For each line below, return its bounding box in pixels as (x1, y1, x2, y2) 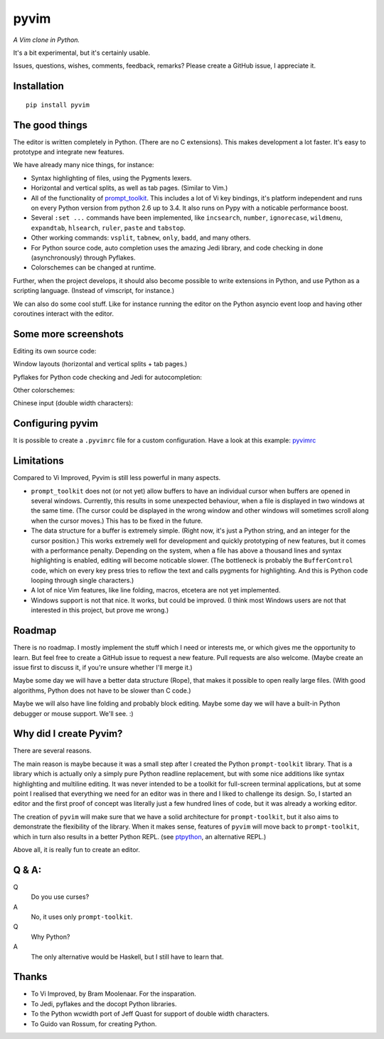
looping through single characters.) (31, 576, 134, 585)
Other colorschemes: (13, 385, 75, 394)
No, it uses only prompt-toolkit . (31, 912, 133, 921)
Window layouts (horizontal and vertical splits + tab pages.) (13, 360, 188, 368)
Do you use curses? (31, 893, 90, 901)
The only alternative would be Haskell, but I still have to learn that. (31, 952, 224, 961)
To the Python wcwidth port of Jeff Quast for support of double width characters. (31, 1010, 270, 1018)
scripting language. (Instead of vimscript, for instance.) (13, 287, 174, 295)
